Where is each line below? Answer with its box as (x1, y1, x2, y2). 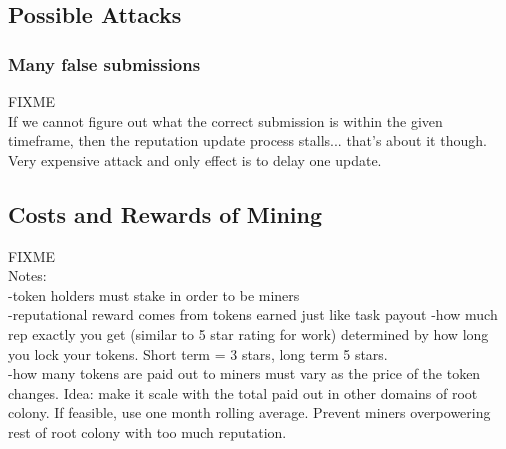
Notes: (8, 265, 47, 286)
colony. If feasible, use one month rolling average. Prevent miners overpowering (8, 402, 491, 423)
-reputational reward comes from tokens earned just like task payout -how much (8, 304, 498, 325)
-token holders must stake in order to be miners (8, 284, 300, 305)
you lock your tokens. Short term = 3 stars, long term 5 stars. (8, 343, 388, 364)
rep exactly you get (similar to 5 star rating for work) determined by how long (8, 323, 489, 344)
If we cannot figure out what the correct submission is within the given (8, 110, 443, 131)
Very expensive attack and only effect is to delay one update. (8, 149, 382, 170)
